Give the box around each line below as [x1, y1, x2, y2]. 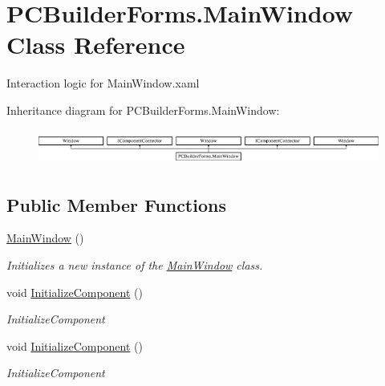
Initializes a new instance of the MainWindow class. [6, 256, 263, 273]
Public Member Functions [6, 192, 226, 217]
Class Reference [6, 28, 185, 61]
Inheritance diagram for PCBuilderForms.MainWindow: [6, 101, 280, 118]
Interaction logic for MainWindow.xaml [6, 75, 200, 91]
